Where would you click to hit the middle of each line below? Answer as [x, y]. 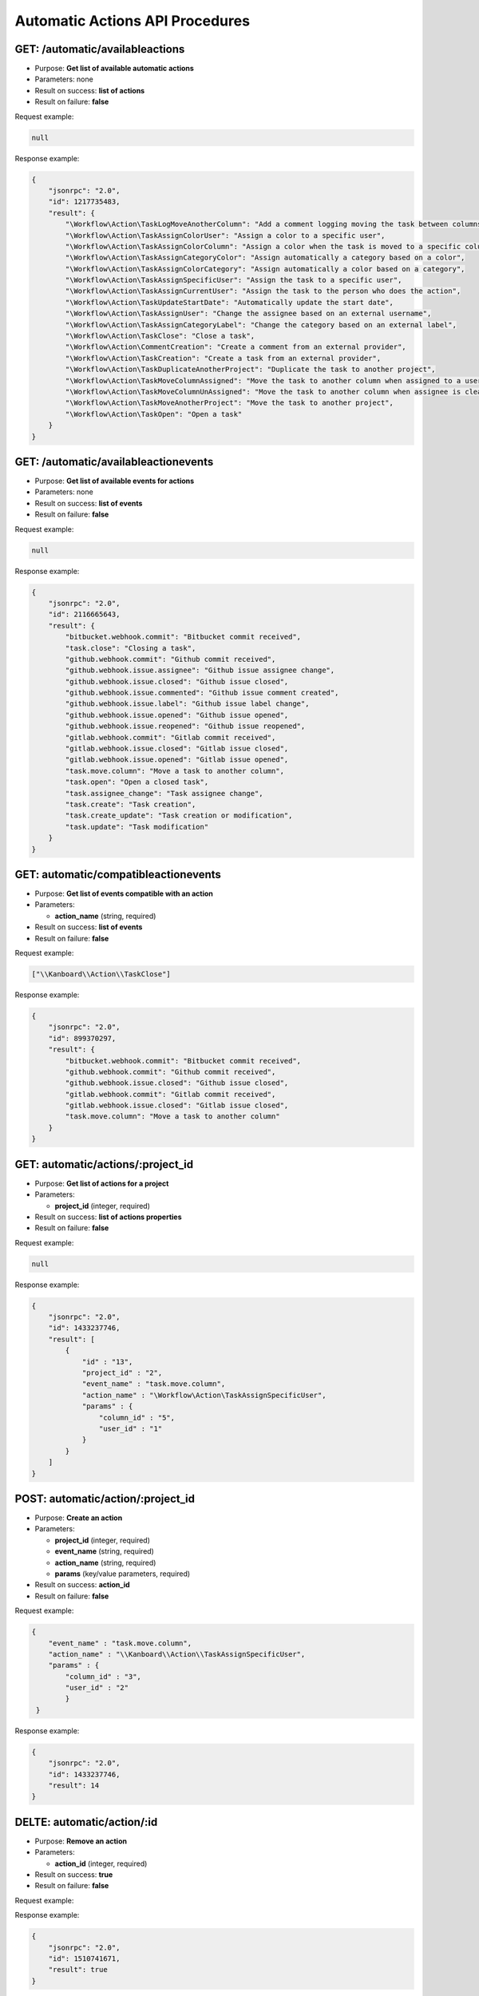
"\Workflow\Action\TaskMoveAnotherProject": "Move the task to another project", [230, 403]
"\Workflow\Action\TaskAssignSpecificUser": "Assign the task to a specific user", [234, 280]
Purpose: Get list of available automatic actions [115, 69]
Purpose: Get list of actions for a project [102, 1183]
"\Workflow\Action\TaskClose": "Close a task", [160, 336]
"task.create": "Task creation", [131, 804]
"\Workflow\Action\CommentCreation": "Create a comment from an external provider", [236, 347]
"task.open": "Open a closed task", [137, 782]
